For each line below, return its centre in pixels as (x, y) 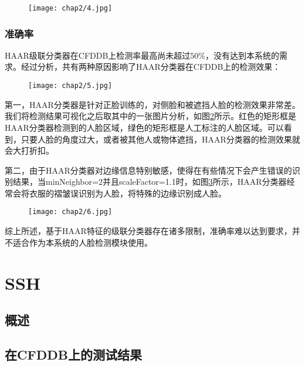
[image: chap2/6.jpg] (70, 212)
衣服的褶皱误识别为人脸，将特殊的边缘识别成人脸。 (128, 193)
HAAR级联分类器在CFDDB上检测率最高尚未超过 (98, 55)
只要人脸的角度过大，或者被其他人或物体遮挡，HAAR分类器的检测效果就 (160, 139)
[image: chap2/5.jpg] (70, 86)
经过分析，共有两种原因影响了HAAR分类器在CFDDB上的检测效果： (151, 67)
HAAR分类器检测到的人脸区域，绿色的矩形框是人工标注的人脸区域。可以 (144, 127)
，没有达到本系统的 (243, 55)
